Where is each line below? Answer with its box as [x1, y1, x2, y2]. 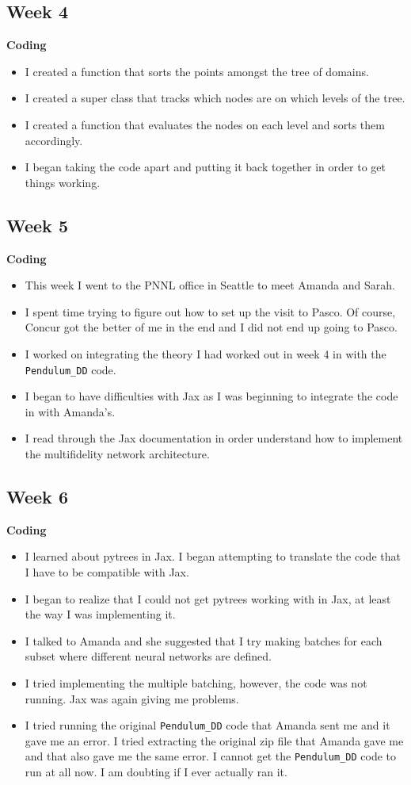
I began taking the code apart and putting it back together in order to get [25, 159, 386, 175]
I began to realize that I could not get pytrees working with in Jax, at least [25, 590, 391, 607]
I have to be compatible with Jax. [25, 563, 189, 580]
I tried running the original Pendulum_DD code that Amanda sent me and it [25, 717, 390, 733]
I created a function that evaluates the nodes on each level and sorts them [25, 116, 385, 132]
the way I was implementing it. [25, 606, 176, 622]
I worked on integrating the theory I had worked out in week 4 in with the [25, 345, 386, 362]
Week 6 [6, 484, 68, 508]
